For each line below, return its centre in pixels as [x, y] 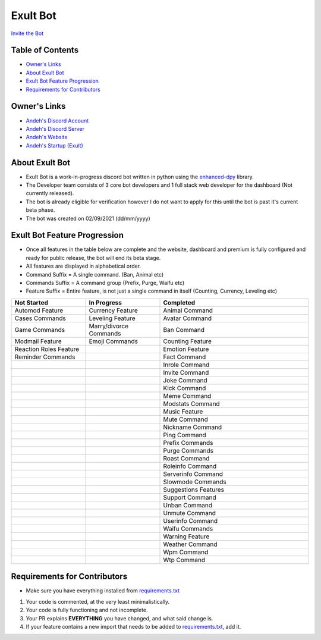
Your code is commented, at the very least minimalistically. [98, 601]
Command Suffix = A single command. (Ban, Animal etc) [95, 274]
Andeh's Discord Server [55, 128]
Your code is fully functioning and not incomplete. [87, 610]
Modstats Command [191, 403]
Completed [179, 302]
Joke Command [185, 380]
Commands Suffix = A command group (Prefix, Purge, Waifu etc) [105, 283]
